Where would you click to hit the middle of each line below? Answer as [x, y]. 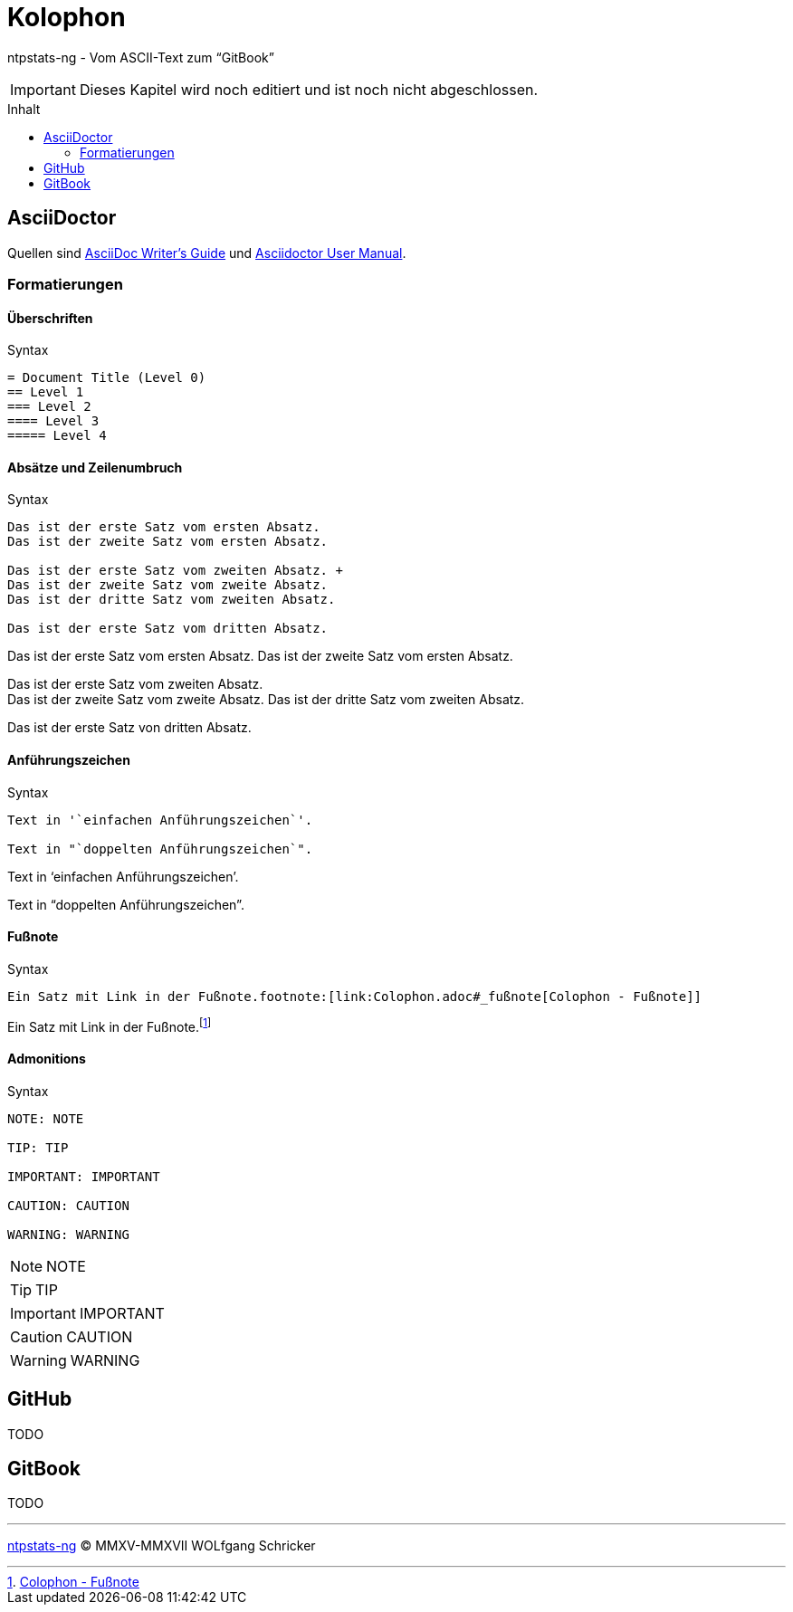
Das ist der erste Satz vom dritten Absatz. [168, 629]
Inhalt [24, 109]
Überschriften [50, 318]
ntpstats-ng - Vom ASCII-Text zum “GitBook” [141, 57]
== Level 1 [46, 392]
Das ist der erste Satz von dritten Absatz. [129, 728]
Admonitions [47, 1059]
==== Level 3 [53, 421]
